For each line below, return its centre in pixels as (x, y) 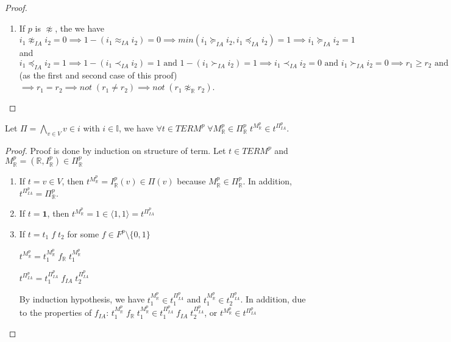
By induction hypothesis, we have (82, 299)
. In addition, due (273, 299)
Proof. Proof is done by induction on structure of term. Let (115, 150)
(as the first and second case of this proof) (98, 75)
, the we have (80, 28)
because (191, 181)
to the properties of (55, 312)
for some (83, 233)
